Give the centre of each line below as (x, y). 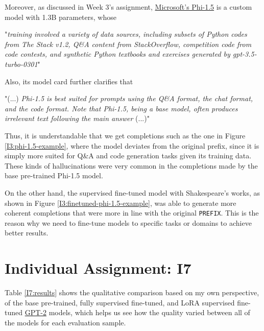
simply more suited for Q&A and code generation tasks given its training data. (128, 156)
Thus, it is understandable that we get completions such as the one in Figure (125, 135)
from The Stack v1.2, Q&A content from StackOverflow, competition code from (128, 44)
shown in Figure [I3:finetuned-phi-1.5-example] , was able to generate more (121, 203)
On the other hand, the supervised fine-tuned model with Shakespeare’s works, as (132, 192)
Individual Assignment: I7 (98, 268)
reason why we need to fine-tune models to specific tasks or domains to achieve (128, 222)
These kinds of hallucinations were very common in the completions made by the (131, 165)
